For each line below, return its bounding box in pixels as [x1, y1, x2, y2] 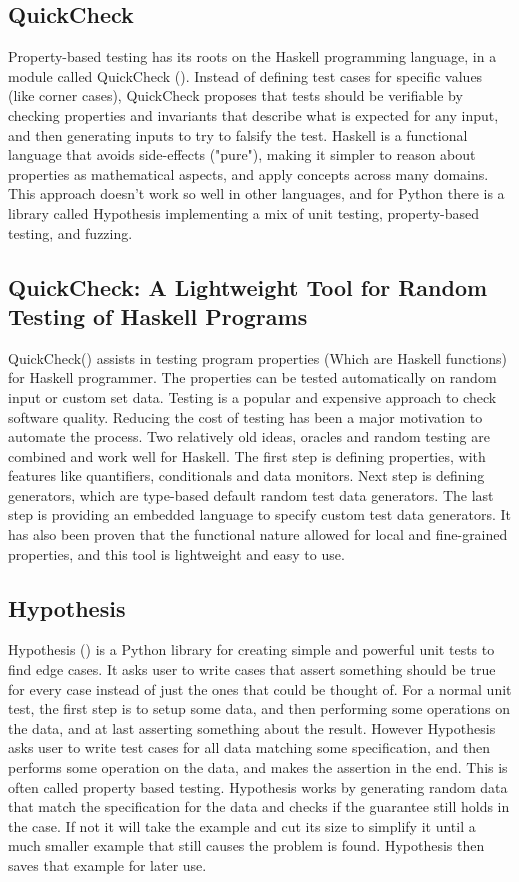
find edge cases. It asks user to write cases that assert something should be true [8, 659, 496, 680]
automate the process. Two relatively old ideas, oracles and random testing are [8, 426, 490, 447]
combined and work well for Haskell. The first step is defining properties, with [8, 445, 486, 466]
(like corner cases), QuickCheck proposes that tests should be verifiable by [8, 85, 463, 106]
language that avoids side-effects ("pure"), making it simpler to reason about [8, 144, 476, 165]
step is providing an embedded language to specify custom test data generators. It [8, 504, 512, 525]
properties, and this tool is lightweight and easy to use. [8, 543, 345, 564]
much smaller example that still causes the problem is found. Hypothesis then [8, 835, 485, 856]
